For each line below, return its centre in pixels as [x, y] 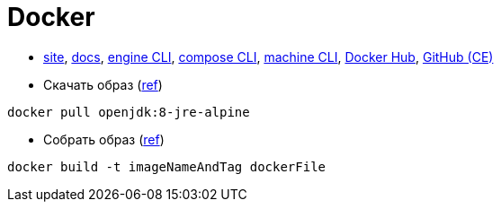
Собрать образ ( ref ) [104, 139]
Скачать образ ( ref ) [103, 84]
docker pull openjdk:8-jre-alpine [129, 112]
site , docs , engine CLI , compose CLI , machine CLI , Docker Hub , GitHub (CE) [268, 57]
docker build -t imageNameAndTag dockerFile [167, 166]
